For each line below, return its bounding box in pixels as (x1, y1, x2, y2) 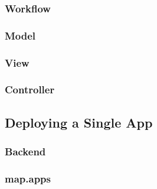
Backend (5, 144, 46, 159)
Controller (5, 82, 55, 97)
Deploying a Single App (5, 113, 153, 131)
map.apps (5, 171, 51, 185)
